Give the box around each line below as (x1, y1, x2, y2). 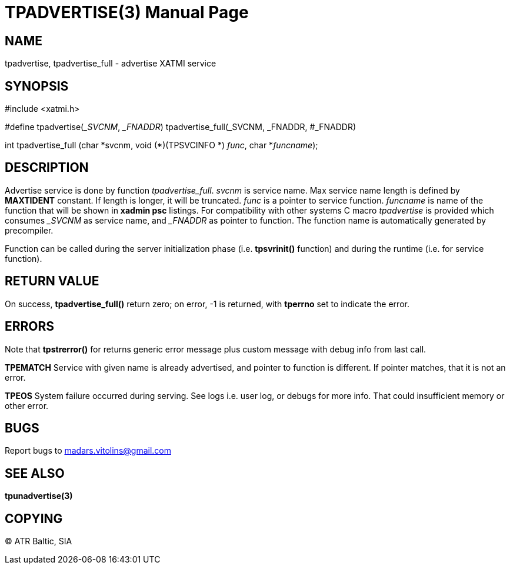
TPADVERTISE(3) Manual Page (5, 2, 249, 22)
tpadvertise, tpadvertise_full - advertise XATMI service (5, 58, 216, 69)
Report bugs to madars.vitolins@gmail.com (5, 445, 171, 456)
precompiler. (5, 225, 54, 235)
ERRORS (5, 319, 55, 334)
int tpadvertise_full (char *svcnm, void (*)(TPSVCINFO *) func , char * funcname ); (5, 140, 318, 151)
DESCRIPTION (5, 160, 89, 175)
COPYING (5, 511, 63, 526)
